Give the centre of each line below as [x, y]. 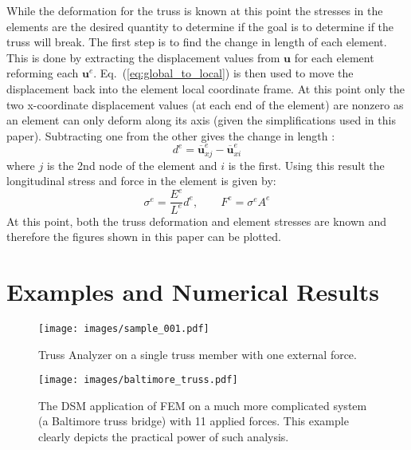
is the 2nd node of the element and [132, 165]
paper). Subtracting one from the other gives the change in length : [171, 135]
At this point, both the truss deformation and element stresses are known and [197, 221]
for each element [334, 57]
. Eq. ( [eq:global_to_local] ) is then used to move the [223, 73]
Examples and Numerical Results [193, 292]
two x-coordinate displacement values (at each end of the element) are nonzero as [205, 104]
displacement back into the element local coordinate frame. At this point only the [205, 88]
